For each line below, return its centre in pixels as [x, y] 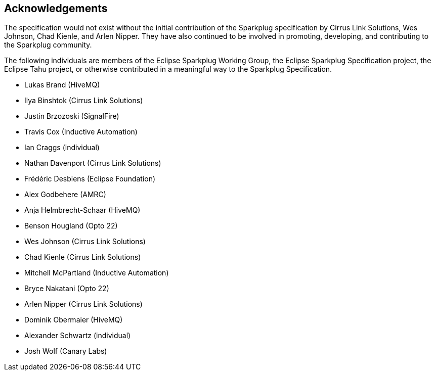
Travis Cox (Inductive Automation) [81, 132]
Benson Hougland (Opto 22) [71, 226]
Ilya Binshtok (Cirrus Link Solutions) [84, 101]
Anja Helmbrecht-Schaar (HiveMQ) [82, 210]
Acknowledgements [56, 8]
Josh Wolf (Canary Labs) [66, 351]
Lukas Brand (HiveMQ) [62, 85]
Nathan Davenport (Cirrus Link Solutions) [93, 163]
